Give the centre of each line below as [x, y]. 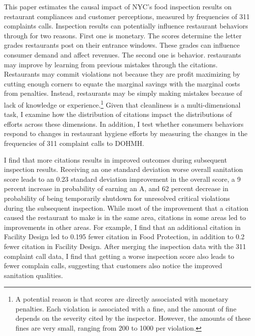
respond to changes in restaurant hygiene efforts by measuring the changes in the [126, 133]
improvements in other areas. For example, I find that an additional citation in [122, 227]
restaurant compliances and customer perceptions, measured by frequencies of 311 [127, 16]
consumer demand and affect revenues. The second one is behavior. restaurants [123, 54]
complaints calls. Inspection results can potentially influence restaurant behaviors [126, 26]
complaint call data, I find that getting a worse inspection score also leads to [119, 256]
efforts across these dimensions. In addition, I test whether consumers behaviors [124, 124]
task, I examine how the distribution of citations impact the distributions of [118, 114]
